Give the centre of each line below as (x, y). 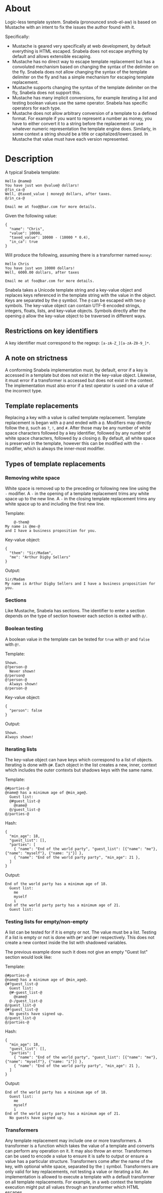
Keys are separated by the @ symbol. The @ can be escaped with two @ (75, 300)
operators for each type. (36, 108)
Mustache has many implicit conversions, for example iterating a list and (84, 97)
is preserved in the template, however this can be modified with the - (74, 443)
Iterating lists (21, 749)
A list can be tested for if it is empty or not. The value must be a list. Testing (81, 932)
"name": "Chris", (27, 229)
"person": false (26, 710)
